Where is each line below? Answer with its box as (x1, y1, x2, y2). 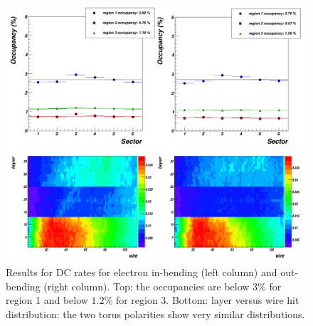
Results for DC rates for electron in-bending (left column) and (6, 265, 277, 280)
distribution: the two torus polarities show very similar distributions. (6, 307, 305, 322)
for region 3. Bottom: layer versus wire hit (115, 293, 299, 307)
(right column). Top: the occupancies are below (43, 278, 250, 293)
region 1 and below (6, 293, 88, 307)
